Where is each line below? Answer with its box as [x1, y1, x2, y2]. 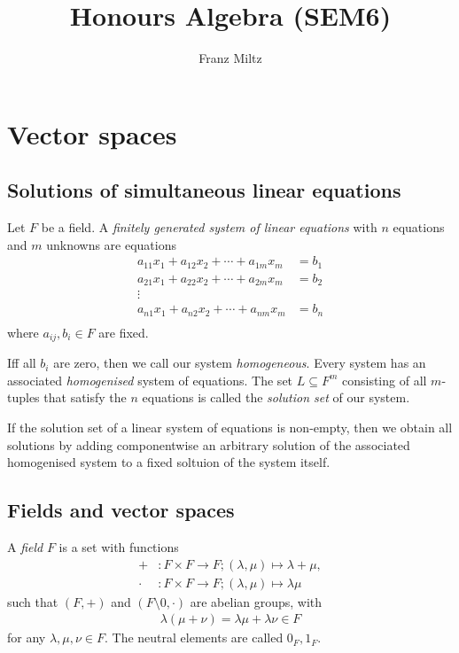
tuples [7, 388, 40, 407]
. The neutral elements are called [105, 628, 284, 647]
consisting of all [341, 370, 427, 389]
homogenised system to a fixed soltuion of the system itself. [7, 453, 331, 471]
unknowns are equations [46, 235, 177, 253]
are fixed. [98, 323, 149, 341]
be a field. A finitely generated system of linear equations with [41, 218, 377, 237]
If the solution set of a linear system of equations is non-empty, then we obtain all [7, 418, 453, 437]
